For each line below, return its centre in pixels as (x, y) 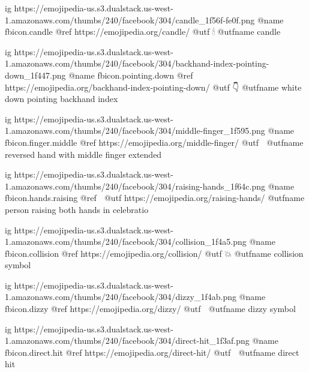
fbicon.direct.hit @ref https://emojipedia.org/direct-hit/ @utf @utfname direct (152, 352)
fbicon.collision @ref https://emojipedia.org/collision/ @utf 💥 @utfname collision (154, 253)
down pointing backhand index (61, 99)
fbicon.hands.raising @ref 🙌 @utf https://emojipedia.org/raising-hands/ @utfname (155, 198)
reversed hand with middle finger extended (83, 154)
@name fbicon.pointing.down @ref (131, 75)
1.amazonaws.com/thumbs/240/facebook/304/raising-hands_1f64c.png (135, 186)
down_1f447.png (35, 75)
